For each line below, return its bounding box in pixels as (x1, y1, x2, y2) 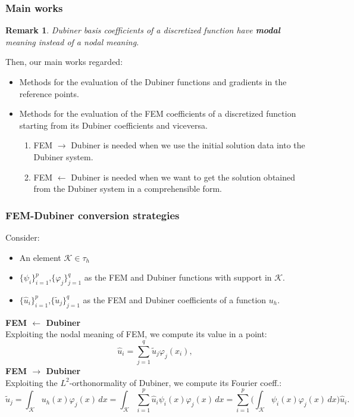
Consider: (5, 231, 40, 243)
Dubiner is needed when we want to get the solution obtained (71, 170, 296, 183)
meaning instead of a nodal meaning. (5, 35, 139, 48)
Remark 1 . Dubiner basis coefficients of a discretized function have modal (5, 24, 281, 36)
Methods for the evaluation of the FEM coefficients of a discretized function (19, 107, 296, 120)
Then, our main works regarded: (5, 55, 123, 68)
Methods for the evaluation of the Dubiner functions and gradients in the (19, 76, 287, 88)
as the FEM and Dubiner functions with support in (84, 271, 272, 284)
